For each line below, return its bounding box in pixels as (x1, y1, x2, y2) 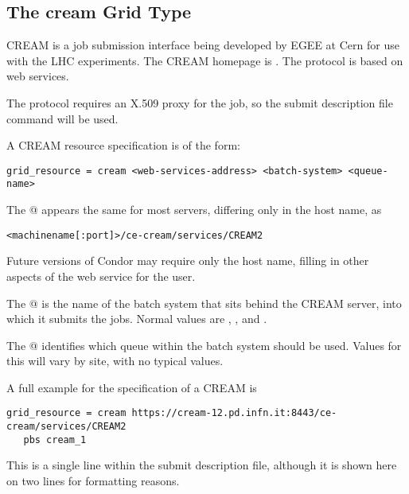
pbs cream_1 (23, 434, 87, 445)
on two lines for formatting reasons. (6, 473, 180, 489)
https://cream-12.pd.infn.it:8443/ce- (131, 407, 337, 419)
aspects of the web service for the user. (6, 267, 196, 284)
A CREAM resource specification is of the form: (6, 137, 240, 154)
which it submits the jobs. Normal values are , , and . (6, 310, 267, 327)
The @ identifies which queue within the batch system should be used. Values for (6, 336, 402, 353)
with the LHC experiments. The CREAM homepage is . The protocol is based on (6, 52, 403, 68)
